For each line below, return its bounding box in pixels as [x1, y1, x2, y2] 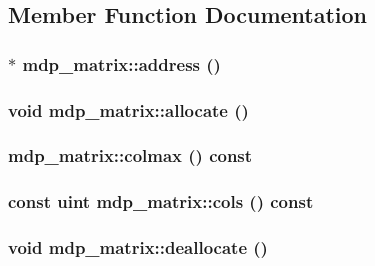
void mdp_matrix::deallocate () [8, 235, 268, 260]
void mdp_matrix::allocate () [8, 97, 249, 122]
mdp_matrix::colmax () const [8, 143, 253, 168]
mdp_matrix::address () [22, 51, 221, 76]
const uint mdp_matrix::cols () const [8, 189, 314, 214]
